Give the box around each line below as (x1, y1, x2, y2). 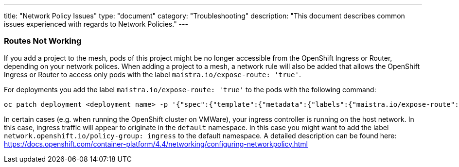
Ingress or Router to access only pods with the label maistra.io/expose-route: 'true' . (4, 70, 301, 79)
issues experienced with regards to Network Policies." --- (4, 20, 188, 28)
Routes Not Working (4, 36, 82, 46)
